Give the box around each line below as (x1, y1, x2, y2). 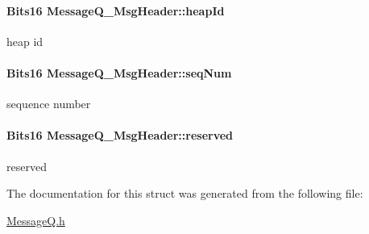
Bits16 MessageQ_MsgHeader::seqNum (6, 64, 232, 81)
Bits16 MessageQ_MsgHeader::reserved (6, 127, 234, 144)
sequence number (6, 95, 91, 112)
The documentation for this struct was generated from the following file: (6, 185, 363, 202)
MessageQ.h (6, 211, 65, 228)
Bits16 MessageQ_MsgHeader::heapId (6, 2, 225, 19)
